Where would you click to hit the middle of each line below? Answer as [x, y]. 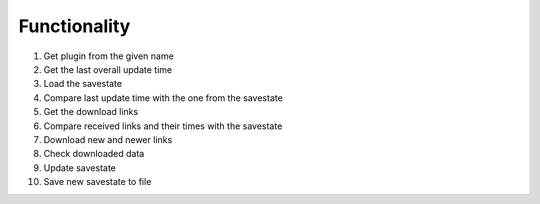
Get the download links [91, 112]
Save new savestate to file [97, 182]
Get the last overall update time [108, 69]
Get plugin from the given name [108, 56]
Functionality [74, 26]
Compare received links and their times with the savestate [163, 126]
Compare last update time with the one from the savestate [163, 97]
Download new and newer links [108, 139]
